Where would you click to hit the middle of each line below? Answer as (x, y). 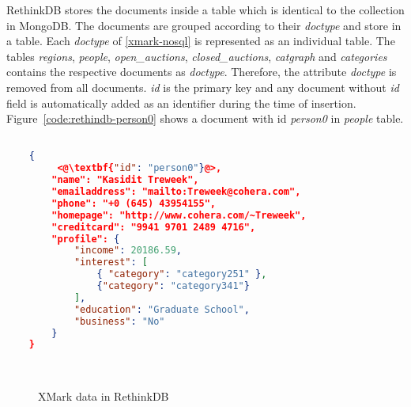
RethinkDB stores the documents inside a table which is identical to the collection (205, 10)
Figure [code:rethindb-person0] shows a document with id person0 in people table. (205, 118)
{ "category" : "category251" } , (182, 274)
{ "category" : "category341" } (173, 286)
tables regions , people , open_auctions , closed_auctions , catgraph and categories (197, 56)
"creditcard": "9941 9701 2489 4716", (154, 227)
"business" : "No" (119, 321)
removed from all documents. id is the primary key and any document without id (203, 87)
